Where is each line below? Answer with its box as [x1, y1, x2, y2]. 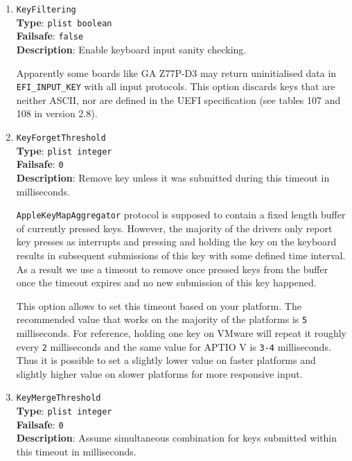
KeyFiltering [16, 5, 76, 15]
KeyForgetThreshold [16, 133, 106, 143]
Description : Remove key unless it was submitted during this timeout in [16, 170, 330, 184]
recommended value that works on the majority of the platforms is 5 [16, 312, 308, 327]
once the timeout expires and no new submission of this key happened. [16, 275, 317, 290]
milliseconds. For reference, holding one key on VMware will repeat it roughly [16, 326, 347, 340]
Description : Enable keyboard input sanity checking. [16, 42, 247, 56]
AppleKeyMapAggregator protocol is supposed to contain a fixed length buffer [16, 207, 346, 222]
